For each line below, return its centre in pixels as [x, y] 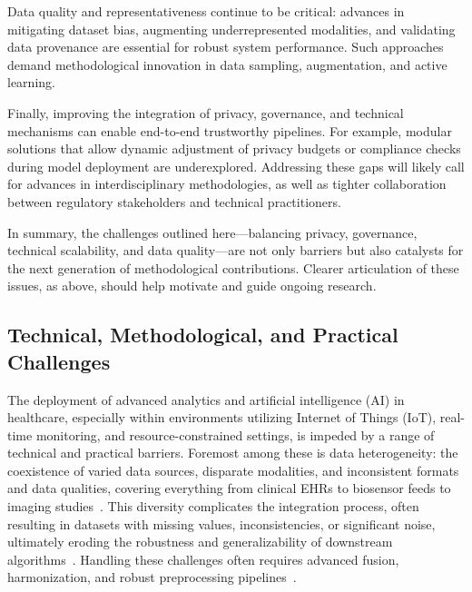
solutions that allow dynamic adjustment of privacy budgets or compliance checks [234, 148]
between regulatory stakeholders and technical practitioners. [174, 201]
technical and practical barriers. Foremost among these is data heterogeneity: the [233, 453]
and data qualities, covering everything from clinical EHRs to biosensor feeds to [229, 488]
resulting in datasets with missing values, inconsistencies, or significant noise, [221, 523]
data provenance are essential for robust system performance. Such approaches [226, 47]
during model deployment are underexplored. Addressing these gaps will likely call [236, 166]
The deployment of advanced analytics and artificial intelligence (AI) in [206, 399]
